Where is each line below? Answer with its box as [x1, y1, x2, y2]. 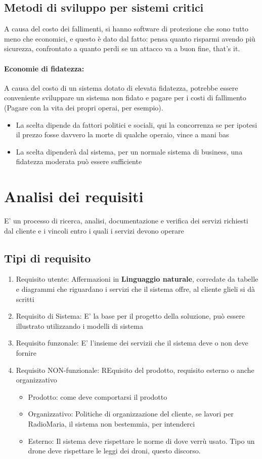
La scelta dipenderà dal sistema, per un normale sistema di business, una [16, 146, 243, 157]
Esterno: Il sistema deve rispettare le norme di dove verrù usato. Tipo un [28, 435, 255, 446]
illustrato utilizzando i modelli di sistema [16, 320, 143, 331]
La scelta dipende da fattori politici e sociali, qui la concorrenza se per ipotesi [16, 119, 257, 130]
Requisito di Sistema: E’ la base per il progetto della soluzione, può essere [16, 311, 245, 321]
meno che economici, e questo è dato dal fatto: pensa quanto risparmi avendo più [4, 33, 255, 44]
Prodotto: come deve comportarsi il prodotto [28, 391, 167, 402]
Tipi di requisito [4, 250, 91, 265]
